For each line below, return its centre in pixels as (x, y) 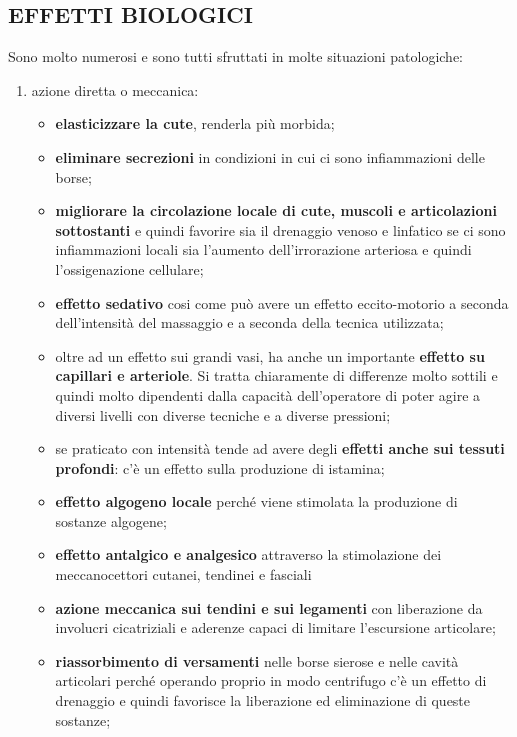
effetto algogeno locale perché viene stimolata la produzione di (256, 501)
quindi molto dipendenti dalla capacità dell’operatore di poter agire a (268, 394)
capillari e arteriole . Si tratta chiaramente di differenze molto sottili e (276, 375)
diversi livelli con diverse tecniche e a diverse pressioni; (223, 414)
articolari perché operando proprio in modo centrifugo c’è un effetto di (271, 680)
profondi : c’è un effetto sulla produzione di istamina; (220, 467)
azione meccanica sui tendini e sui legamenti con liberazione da (269, 607)
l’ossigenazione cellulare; (129, 268)
